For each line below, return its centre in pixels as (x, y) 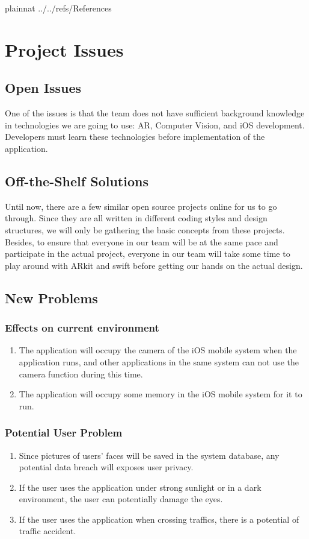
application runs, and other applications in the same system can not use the (159, 361)
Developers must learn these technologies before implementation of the (135, 137)
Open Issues (43, 88)
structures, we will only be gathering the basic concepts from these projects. (145, 229)
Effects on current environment (82, 328)
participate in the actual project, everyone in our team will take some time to (148, 254)
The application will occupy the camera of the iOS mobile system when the (158, 350)
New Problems (51, 298)
